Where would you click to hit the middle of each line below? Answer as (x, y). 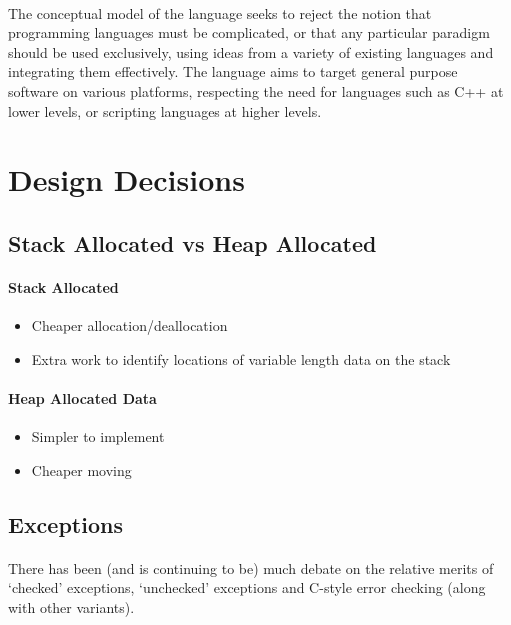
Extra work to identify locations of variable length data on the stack (241, 358)
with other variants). (71, 606)
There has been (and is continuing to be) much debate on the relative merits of (251, 567)
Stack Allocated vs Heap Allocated (192, 242)
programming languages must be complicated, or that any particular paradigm (249, 32)
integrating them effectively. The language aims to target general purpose (233, 71)
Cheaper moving (81, 469)
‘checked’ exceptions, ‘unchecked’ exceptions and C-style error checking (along (247, 587)
